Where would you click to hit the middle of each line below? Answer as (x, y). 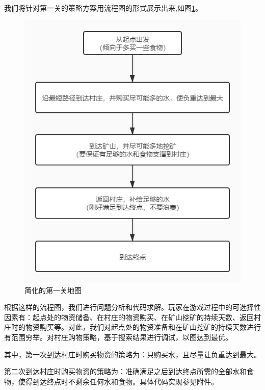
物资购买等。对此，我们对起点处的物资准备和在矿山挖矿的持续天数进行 (143, 327)
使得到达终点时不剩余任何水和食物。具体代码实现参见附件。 (118, 381)
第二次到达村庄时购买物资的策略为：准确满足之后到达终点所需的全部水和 (125, 371)
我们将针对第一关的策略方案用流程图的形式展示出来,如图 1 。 (103, 8)
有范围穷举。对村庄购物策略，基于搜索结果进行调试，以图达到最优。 (118, 337)
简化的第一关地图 (53, 290)
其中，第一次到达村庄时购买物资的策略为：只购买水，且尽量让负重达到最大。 (132, 354)
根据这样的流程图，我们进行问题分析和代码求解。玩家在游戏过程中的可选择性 (132, 307)
